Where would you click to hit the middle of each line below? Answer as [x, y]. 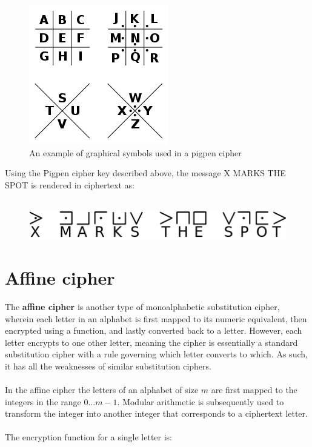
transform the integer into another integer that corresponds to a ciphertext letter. [156, 413]
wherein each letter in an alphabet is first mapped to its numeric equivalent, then [156, 318]
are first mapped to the [254, 390]
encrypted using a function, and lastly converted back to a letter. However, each [154, 330]
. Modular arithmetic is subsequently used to [201, 401]
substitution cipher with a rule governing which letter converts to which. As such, [156, 354]
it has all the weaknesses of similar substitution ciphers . [108, 366]
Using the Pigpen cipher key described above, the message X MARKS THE [145, 173]
